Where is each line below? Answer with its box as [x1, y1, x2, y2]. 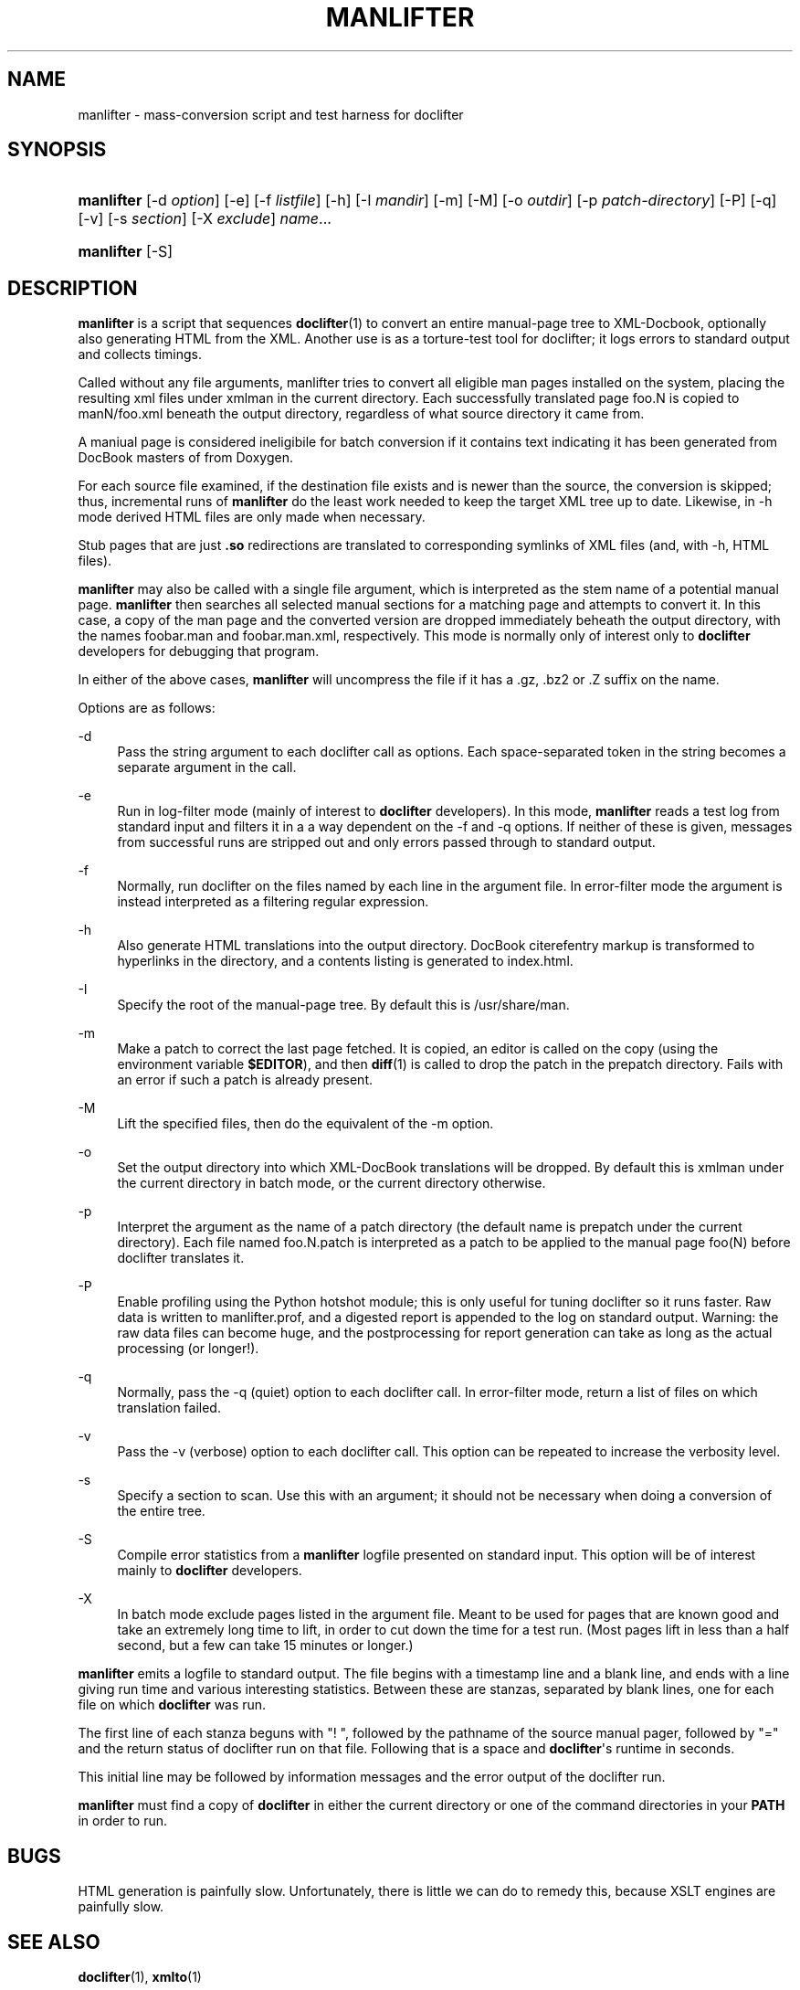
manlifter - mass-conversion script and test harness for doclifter [78, 106, 464, 122]
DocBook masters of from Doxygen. [78, 450, 293, 466]
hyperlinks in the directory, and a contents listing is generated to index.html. [117, 953, 574, 969]
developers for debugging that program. [78, 643, 320, 660]
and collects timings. [78, 346, 203, 363]
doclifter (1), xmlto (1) [78, 1968, 202, 1985]
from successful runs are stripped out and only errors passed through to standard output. [117, 834, 656, 851]
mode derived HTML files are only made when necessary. [78, 509, 426, 525]
